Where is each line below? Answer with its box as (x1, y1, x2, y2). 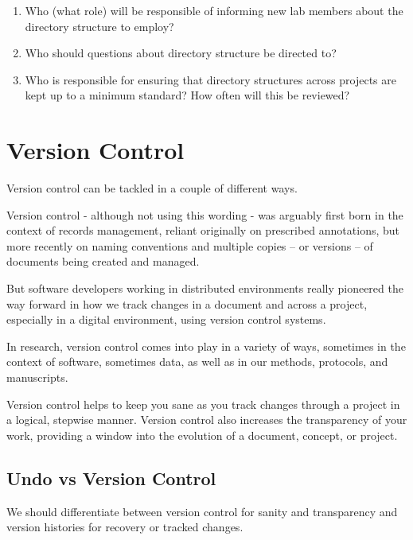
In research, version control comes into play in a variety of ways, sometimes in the (6, 337, 406, 354)
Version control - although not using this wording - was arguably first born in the (6, 206, 403, 223)
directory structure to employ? (25, 17, 174, 34)
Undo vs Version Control (6, 465, 216, 490)
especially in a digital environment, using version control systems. (6, 311, 326, 328)
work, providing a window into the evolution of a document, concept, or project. (6, 426, 398, 443)
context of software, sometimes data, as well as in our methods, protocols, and (6, 353, 388, 370)
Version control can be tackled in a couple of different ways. (6, 180, 298, 196)
